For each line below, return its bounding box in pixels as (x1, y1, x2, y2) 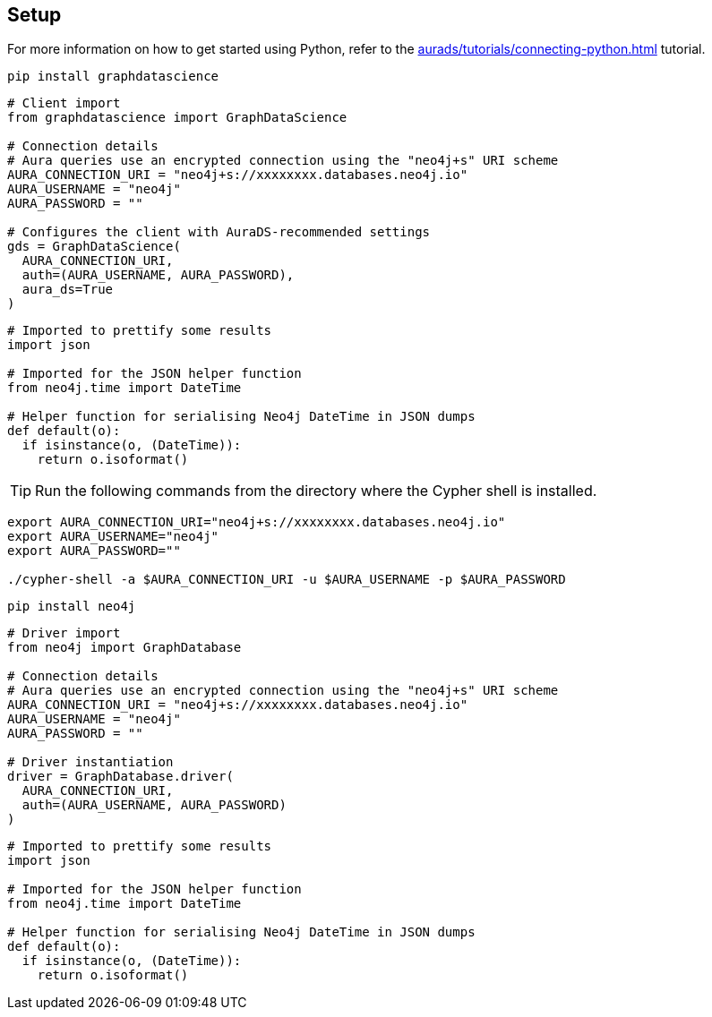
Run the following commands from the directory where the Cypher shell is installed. (35, 482, 597, 500)
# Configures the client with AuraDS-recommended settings (7, 225, 431, 240)
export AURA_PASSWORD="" (7, 543, 181, 559)
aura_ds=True (21, 282, 114, 297)
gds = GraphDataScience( (7, 239, 181, 254)
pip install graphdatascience (7, 69, 219, 84)
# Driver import (7, 626, 121, 641)
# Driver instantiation (7, 755, 174, 770)
